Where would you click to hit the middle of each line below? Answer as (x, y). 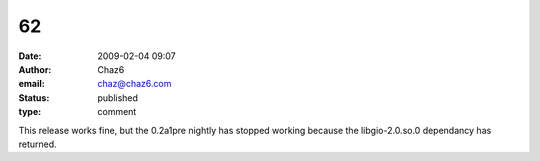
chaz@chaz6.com (134, 84)
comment (117, 112)
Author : (35, 69)
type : (30, 112)
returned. (37, 144)
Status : (34, 97)
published (118, 97)
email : (31, 84)
